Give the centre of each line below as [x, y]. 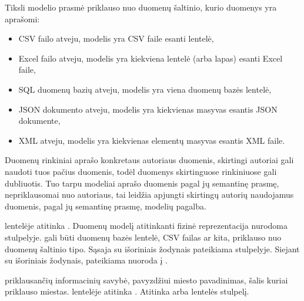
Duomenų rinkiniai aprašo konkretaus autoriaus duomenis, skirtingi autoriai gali [149, 160]
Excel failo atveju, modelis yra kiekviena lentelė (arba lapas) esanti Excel [151, 58]
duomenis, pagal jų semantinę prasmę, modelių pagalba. [106, 206]
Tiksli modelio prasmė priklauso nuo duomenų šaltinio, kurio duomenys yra [141, 7]
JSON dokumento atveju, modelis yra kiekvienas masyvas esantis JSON [148, 109]
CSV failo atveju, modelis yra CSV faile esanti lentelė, [116, 38]
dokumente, [39, 121]
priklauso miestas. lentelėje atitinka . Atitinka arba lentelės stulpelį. [127, 291]
